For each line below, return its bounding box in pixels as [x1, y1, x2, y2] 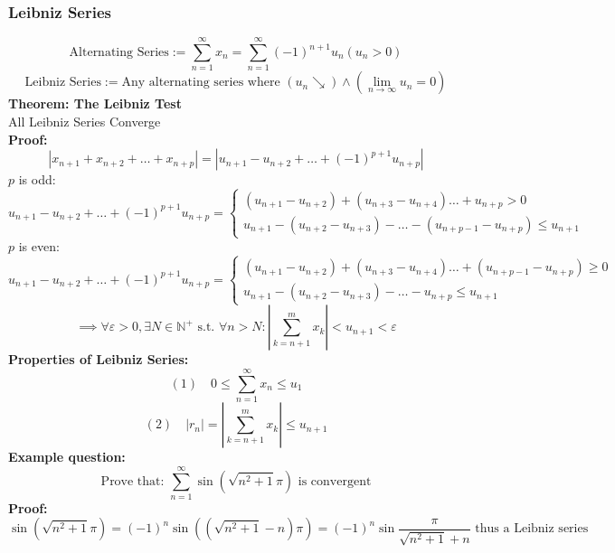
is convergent [298, 474, 372, 488]
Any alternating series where [121, 76, 280, 89]
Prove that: [100, 474, 165, 488]
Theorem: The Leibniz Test [8, 94, 182, 113]
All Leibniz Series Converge [8, 111, 161, 130]
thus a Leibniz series [475, 522, 589, 536]
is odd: [18, 170, 56, 189]
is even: [18, 237, 60, 256]
